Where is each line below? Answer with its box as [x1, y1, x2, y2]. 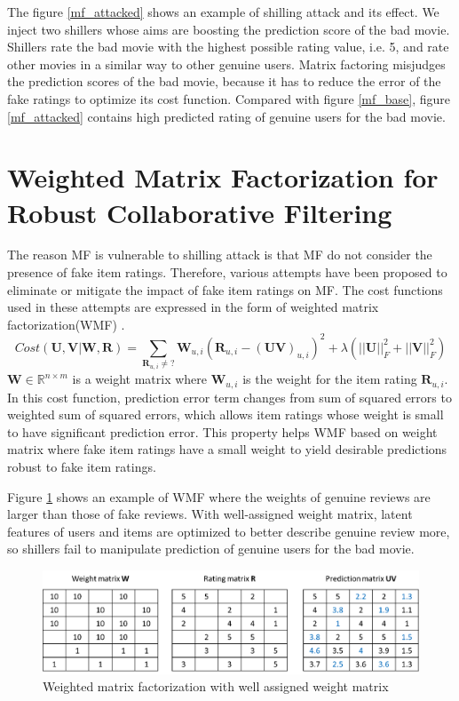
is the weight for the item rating [242, 370, 417, 388]
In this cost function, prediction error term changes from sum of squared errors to [7, 387, 452, 406]
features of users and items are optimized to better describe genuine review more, [7, 522, 450, 540]
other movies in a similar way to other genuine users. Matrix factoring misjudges [7, 54, 446, 73]
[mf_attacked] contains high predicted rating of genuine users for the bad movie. [7, 107, 446, 125]
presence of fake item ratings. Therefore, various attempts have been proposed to [7, 263, 447, 282]
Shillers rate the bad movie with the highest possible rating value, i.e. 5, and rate [7, 37, 449, 56]
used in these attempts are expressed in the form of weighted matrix [7, 298, 379, 316]
